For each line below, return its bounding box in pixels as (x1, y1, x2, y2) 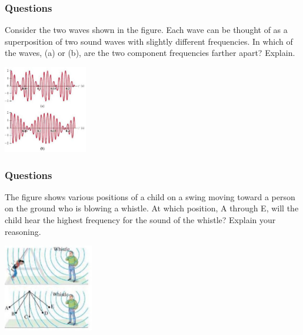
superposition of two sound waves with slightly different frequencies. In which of (5, 35, 293, 47)
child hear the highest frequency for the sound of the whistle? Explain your (5, 214, 276, 225)
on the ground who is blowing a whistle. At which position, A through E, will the (5, 202, 299, 214)
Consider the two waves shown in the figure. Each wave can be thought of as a (5, 24, 288, 36)
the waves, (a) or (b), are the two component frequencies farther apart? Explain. (5, 47, 295, 59)
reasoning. (5, 225, 41, 237)
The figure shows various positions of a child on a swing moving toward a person (5, 190, 295, 203)
